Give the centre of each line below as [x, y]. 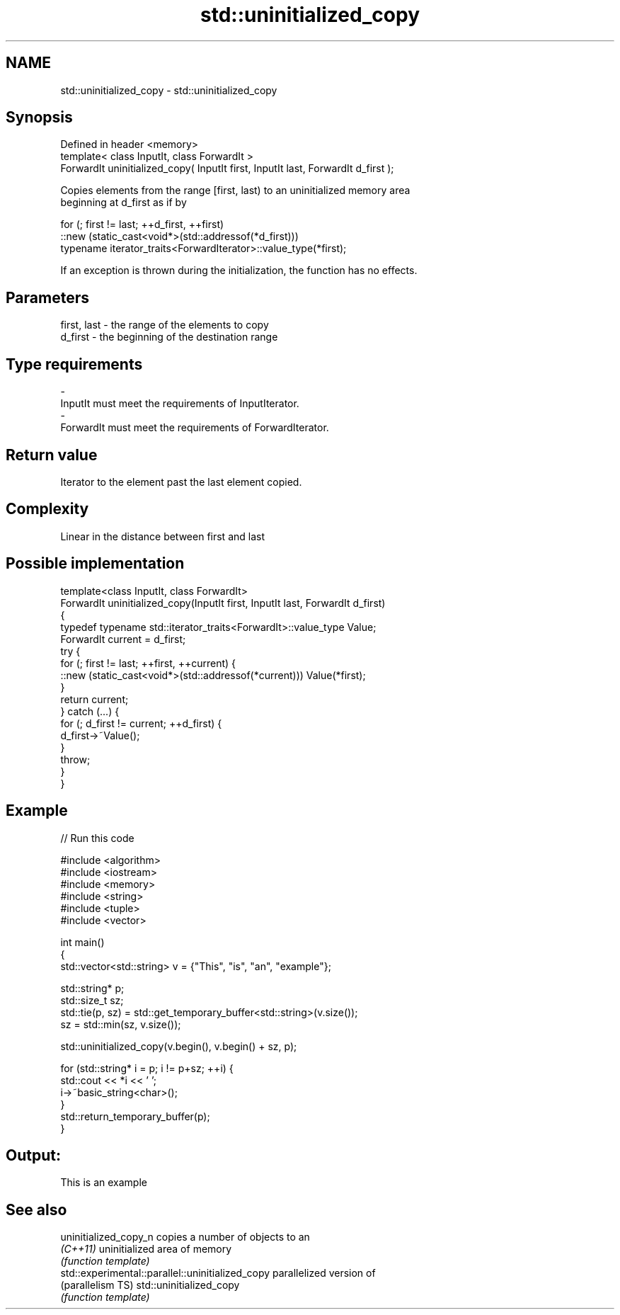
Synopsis [39, 118]
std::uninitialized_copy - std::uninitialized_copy [169, 90]
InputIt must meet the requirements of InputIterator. [180, 404]
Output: [33, 1155]
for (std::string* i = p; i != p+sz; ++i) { [147, 1068]
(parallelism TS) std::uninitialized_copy [150, 1285]
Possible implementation [95, 564]
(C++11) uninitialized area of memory [146, 1249]
